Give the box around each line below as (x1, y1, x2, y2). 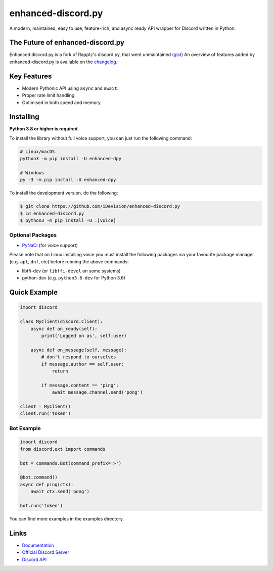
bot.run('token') (20, 503, 63, 508)
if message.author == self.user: (41, 361, 124, 367)
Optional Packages (9, 231, 57, 239)
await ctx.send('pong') (30, 489, 89, 495)
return (52, 368, 68, 374)
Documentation (22, 542, 54, 548)
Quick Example (9, 288, 58, 297)
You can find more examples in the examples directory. (9, 515, 124, 521)
